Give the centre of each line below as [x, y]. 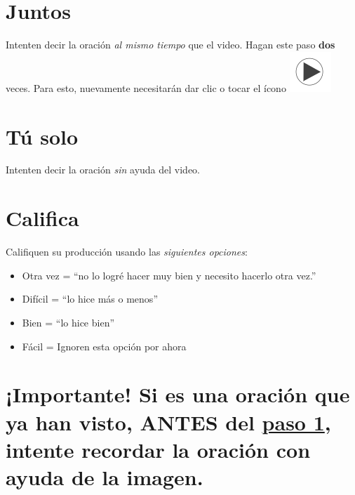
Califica [42, 218]
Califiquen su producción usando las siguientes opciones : [127, 252]
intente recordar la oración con [158, 449]
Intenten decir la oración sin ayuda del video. [103, 170]
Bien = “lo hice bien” [68, 322]
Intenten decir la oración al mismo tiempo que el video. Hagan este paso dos [170, 45]
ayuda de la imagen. [105, 476]
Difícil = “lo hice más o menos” [90, 299]
